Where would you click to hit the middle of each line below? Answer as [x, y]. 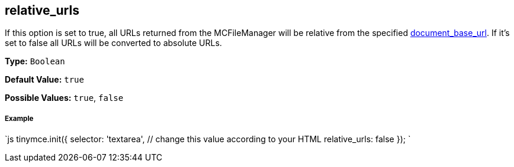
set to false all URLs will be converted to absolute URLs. [113, 43]
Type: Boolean [35, 61]
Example [19, 118]
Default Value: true [44, 80]
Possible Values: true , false [64, 98]
